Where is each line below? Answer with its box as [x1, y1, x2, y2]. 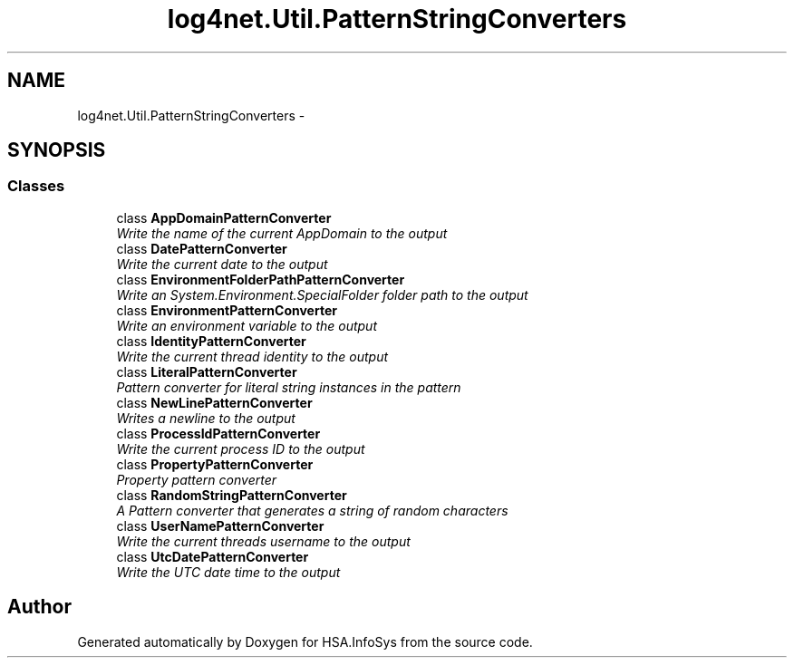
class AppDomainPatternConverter [116, 209, 332, 226]
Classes [7, 177, 65, 196]
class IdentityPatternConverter [116, 332, 306, 349]
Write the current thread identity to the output [116, 348, 389, 364]
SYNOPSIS [7, 139, 106, 162]
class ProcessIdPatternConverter [116, 425, 321, 441]
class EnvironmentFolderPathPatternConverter [116, 271, 405, 287]
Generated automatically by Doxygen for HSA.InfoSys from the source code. [77, 633, 533, 650]
